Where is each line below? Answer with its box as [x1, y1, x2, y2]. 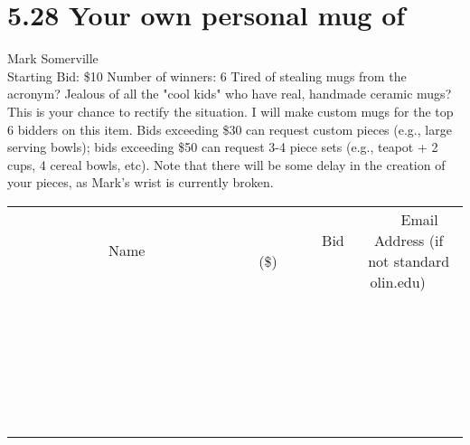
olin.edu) [370, 270, 426, 292]
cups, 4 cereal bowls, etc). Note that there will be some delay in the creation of [7, 155, 446, 174]
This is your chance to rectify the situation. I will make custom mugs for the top [7, 101, 454, 120]
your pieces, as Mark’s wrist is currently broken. [7, 173, 274, 192]
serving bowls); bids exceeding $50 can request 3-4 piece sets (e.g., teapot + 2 [7, 137, 438, 156]
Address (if [374, 229, 444, 251]
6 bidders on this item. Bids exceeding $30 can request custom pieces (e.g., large [7, 119, 452, 138]
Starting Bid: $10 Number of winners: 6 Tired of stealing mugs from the [7, 66, 407, 85]
